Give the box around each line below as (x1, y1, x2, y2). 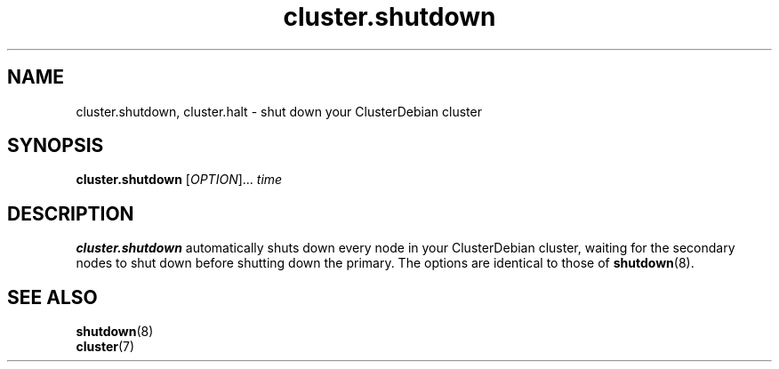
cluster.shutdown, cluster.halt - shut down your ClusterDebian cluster (76, 103, 482, 119)
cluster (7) (76, 339, 135, 355)
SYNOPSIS (7, 134, 104, 157)
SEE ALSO (7, 285, 98, 309)
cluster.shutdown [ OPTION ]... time (76, 172, 283, 188)
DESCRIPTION (7, 202, 134, 225)
